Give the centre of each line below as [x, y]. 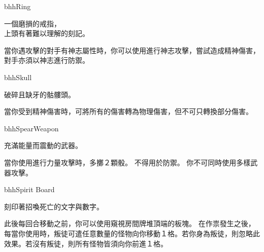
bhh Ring [18, 6]
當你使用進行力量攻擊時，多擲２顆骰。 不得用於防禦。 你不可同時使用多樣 [127, 162]
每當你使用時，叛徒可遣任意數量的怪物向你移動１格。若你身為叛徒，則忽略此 [132, 233]
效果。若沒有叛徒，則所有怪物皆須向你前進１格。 [86, 243]
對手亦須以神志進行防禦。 [47, 60]
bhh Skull [18, 77]
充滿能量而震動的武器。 [43, 145]
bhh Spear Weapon [31, 128]
